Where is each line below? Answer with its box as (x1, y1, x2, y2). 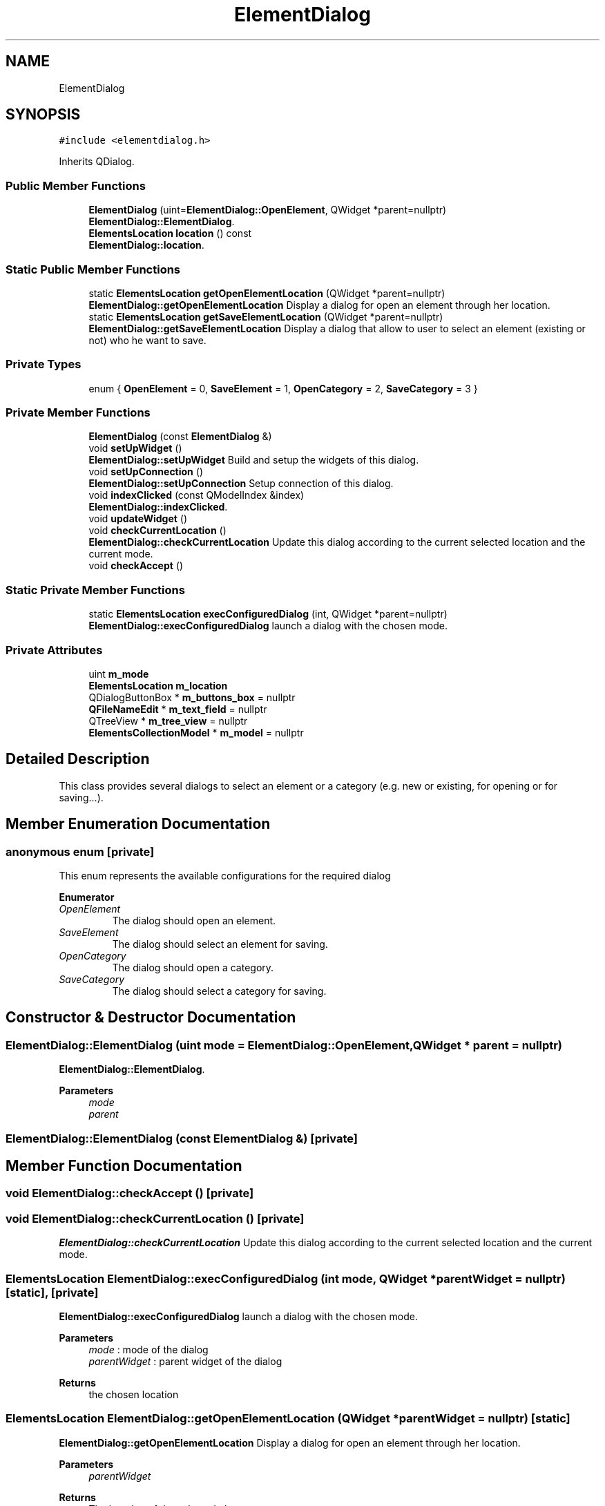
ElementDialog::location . (88, 239, 204, 251)
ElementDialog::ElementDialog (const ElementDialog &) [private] (6, 1131, 358, 1145)
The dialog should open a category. (112, 962, 274, 973)
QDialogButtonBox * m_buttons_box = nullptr (88, 691, 296, 703)
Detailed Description (6, 750, 150, 768)
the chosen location (88, 1388, 179, 1400)
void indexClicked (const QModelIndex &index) (88, 489, 305, 502)
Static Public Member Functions (6, 262, 181, 276)
